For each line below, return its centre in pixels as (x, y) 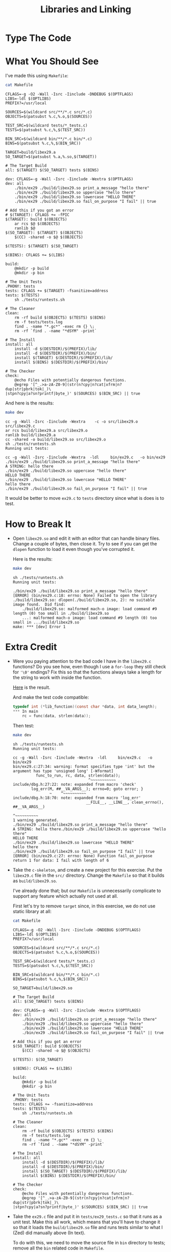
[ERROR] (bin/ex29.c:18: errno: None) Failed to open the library (85, 595)
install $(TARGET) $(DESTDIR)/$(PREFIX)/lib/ (64, 358)
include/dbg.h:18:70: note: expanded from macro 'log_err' (77, 798)
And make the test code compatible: (51, 697)
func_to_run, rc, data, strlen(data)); (78, 776)
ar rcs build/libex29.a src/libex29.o (46, 430)
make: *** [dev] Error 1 (39, 627)
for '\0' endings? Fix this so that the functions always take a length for (87, 672)
